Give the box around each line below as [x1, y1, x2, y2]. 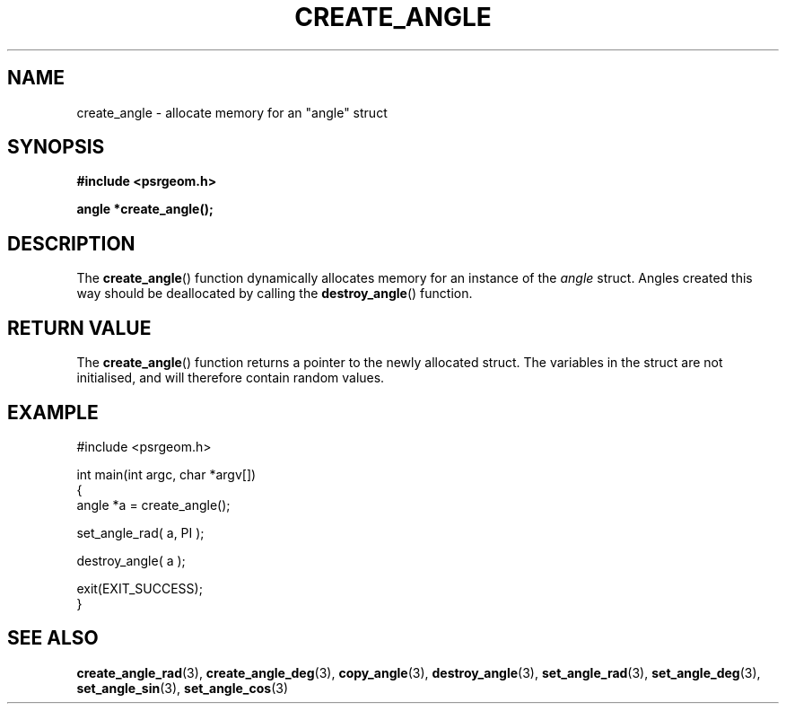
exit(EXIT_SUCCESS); [76, 580, 203, 596]
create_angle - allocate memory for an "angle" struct [76, 104, 388, 120]
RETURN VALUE [7, 316, 152, 339]
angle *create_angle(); [76, 201, 214, 217]
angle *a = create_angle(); [76, 496, 231, 513]
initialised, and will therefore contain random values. [76, 370, 385, 386]
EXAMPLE [7, 400, 99, 424]
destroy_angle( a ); [76, 552, 186, 568]
